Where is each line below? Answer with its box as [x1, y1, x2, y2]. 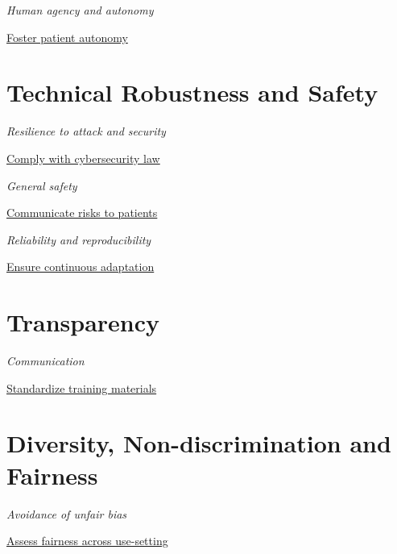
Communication [6, 352, 85, 369]
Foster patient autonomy [6, 28, 128, 45]
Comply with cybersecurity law [6, 149, 160, 166]
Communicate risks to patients [6, 204, 158, 221]
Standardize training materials [6, 379, 157, 396]
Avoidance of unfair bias [6, 505, 127, 522]
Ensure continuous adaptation [6, 258, 155, 275]
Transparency [6, 306, 160, 339]
